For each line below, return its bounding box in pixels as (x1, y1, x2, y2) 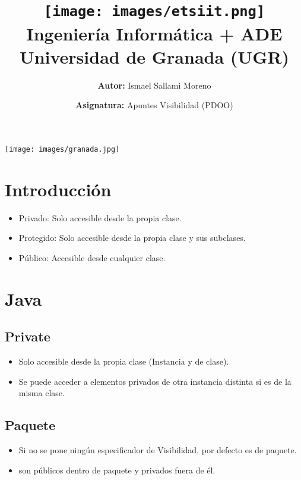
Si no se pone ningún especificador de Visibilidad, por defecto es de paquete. (18, 443, 297, 456)
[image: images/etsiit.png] (43, 3, 265, 20)
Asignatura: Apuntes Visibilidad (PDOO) (75, 99, 233, 111)
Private (5, 327, 50, 346)
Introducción (5, 177, 112, 201)
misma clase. (18, 387, 65, 399)
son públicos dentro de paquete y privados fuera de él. (18, 463, 216, 476)
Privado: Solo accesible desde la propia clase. (18, 211, 182, 224)
